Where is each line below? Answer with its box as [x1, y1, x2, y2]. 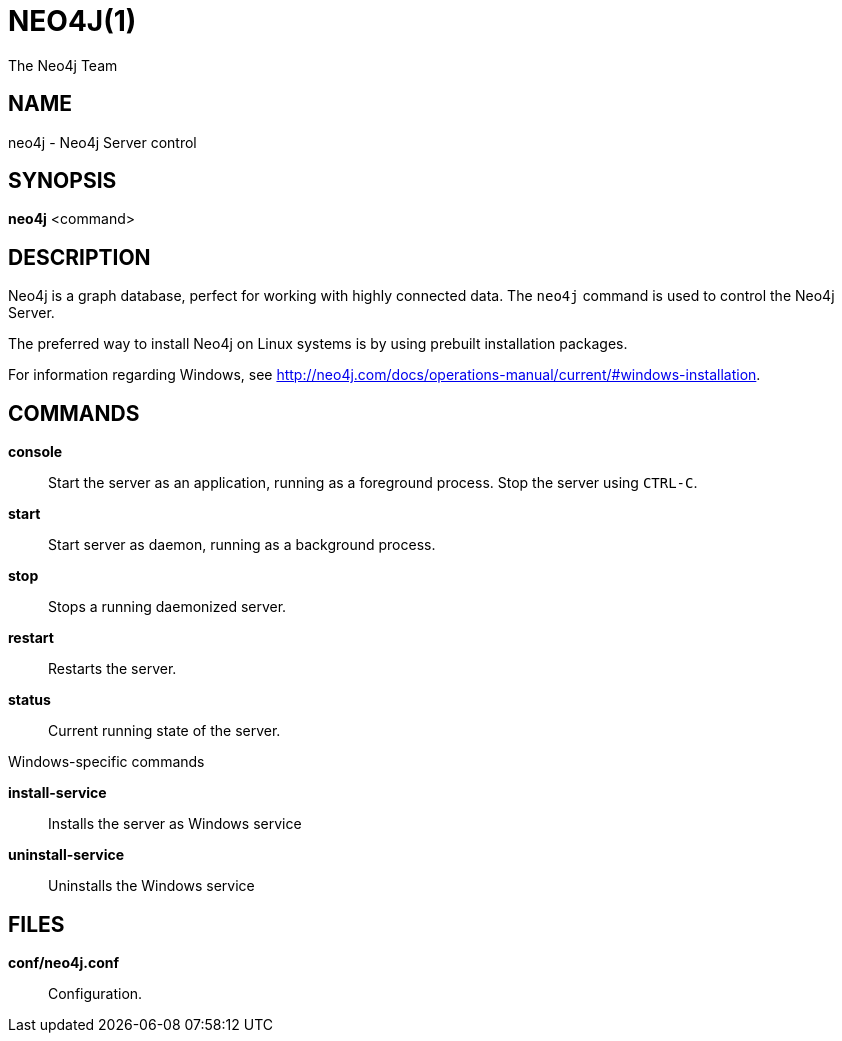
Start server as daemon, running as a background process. [48, 536, 436, 554]
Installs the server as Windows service [48, 815, 302, 833]
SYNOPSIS [8, 168, 117, 194]
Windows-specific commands [8, 753, 205, 771]
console [8, 443, 63, 461]
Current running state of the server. [48, 722, 281, 740]
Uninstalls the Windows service [48, 877, 255, 895]
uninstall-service [8, 846, 125, 864]
